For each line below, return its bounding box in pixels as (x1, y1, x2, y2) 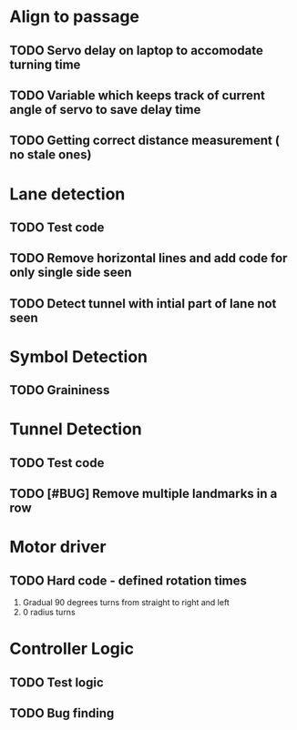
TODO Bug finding (9, 705, 115, 721)
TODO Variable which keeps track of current (9, 87, 266, 103)
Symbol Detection (9, 346, 148, 367)
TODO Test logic (9, 674, 105, 690)
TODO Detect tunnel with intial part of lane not (9, 296, 277, 311)
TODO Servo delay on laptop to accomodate (9, 43, 264, 58)
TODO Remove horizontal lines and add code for (9, 250, 288, 266)
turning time (9, 56, 81, 72)
